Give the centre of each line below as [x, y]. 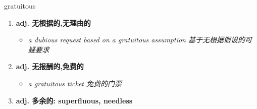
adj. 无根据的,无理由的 [53, 22]
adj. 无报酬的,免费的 [50, 66]
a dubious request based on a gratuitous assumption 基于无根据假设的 [137, 40]
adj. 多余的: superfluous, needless [74, 100]
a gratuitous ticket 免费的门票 [75, 83]
